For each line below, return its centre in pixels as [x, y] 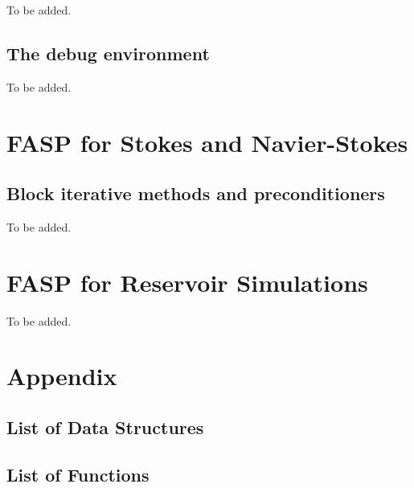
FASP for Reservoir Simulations [187, 282]
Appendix [62, 376]
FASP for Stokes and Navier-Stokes [207, 142]
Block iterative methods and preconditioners [196, 193]
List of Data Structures [105, 427]
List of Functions [78, 474]
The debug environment [108, 53]
